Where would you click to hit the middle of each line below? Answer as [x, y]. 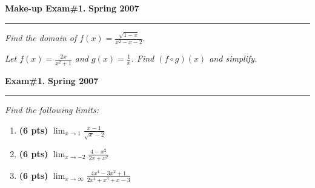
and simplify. [233, 58]
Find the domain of [41, 38]
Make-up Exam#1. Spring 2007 [72, 8]
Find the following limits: [52, 110]
